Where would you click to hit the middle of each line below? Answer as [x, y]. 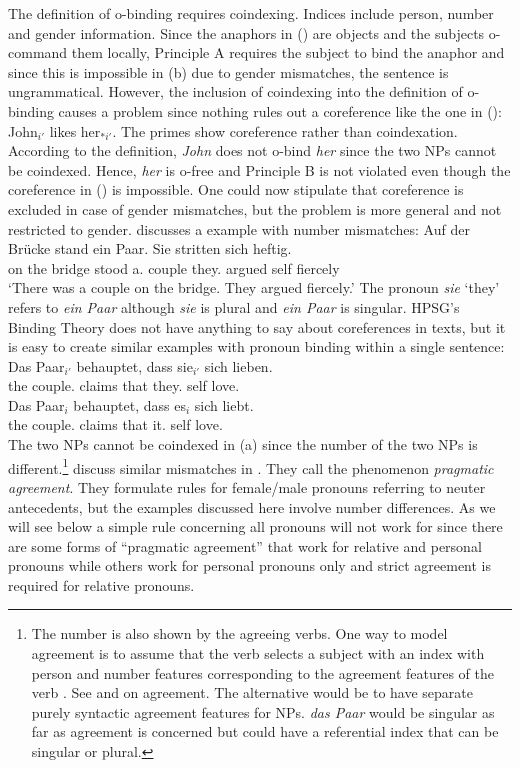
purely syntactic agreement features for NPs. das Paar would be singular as [263, 711]
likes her [75, 130]
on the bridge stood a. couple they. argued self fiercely [174, 267]
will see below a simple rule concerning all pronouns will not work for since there [255, 526]
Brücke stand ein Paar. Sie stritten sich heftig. [150, 248]
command [38, 52]
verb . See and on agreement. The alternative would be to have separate [252, 692]
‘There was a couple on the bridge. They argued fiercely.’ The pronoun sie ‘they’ [254, 287]
